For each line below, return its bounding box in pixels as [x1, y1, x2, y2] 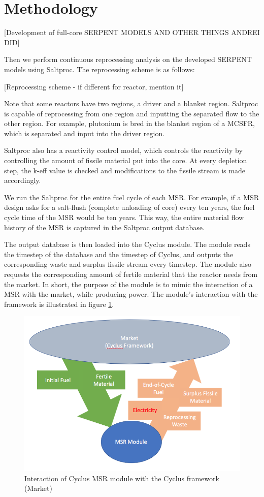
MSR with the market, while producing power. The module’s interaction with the [4, 289, 258, 299]
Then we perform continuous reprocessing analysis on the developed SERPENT [4, 54, 252, 65]
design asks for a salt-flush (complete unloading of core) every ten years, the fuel [4, 202, 255, 212]
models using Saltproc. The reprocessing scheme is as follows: [4, 64, 195, 74]
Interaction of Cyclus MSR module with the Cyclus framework [24, 473, 219, 483]
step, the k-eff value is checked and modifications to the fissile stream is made [4, 165, 245, 175]
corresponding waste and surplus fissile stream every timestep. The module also [4, 259, 251, 269]
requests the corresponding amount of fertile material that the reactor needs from [4, 269, 258, 279]
